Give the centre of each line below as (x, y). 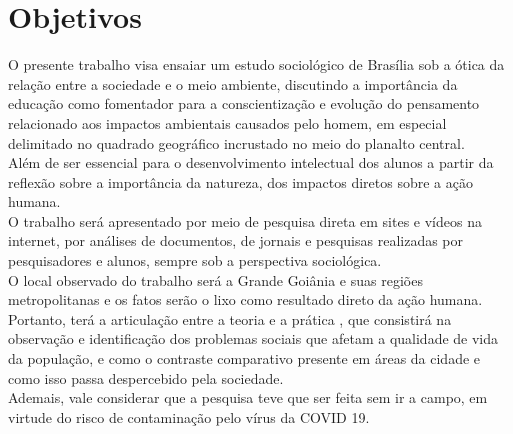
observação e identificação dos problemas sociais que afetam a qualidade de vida (253, 338)
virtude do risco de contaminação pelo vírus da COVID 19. (189, 416)
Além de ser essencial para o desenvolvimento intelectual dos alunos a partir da (251, 162)
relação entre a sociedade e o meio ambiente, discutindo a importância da (233, 83)
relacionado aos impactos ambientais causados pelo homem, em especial (227, 122)
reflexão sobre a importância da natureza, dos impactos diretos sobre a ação (240, 181)
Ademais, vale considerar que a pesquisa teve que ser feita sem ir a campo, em (248, 397)
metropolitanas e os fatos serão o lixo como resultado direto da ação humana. (245, 299)
